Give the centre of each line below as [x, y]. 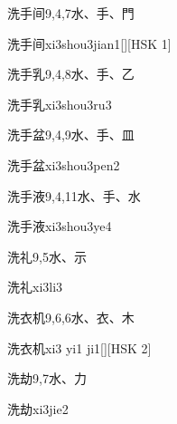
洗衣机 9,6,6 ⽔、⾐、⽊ [71, 317]
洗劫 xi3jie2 [38, 408]
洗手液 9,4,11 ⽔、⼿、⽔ [74, 195]
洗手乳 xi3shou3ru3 [60, 104]
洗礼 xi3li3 [35, 287]
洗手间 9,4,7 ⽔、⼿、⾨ [71, 13]
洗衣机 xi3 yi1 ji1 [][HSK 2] [79, 347]
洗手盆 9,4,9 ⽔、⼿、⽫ [71, 135]
